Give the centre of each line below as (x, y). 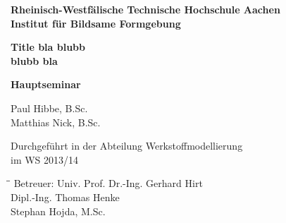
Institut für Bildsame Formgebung (96, 23)
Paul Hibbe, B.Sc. (49, 108)
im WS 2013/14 (45, 159)
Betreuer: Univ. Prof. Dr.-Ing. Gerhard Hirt (108, 183)
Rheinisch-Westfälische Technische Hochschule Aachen (145, 9)
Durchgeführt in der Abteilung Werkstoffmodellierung (127, 146)
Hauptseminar (46, 84)
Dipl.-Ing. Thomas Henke (65, 197)
